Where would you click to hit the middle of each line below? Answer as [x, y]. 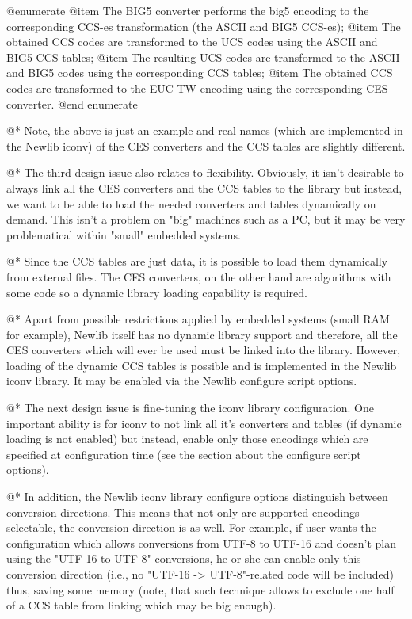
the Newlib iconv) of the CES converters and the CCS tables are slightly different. [206, 145]
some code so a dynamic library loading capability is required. [157, 292]
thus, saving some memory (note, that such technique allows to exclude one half [200, 589]
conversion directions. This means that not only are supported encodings [183, 512]
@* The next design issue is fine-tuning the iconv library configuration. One [191, 408]
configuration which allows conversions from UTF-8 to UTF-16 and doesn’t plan [201, 543]
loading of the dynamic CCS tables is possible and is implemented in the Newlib [202, 365]
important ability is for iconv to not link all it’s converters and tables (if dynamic [204, 423]
